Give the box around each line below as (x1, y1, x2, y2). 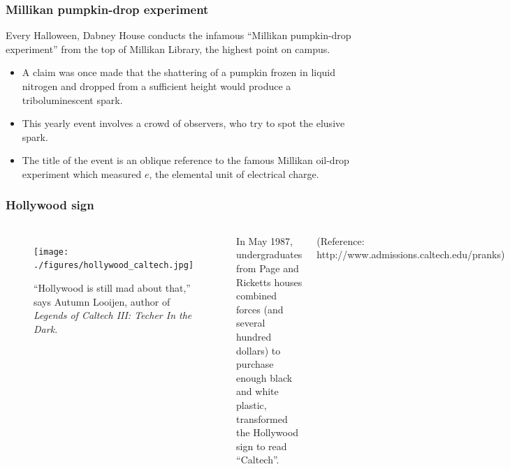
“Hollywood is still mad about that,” (34, 281, 191, 295)
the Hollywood (236, 425, 299, 440)
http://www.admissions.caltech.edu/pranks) (316, 247, 505, 262)
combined (236, 288, 277, 303)
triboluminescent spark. (22, 92, 123, 107)
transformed (236, 411, 288, 426)
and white (236, 384, 279, 399)
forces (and (236, 301, 284, 316)
